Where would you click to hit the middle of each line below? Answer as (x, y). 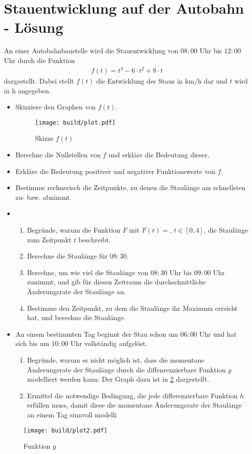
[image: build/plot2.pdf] (65, 430)
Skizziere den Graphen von (55, 107)
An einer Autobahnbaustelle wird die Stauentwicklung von (91, 51)
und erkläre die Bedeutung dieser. (159, 155)
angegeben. (34, 90)
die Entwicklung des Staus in (140, 81)
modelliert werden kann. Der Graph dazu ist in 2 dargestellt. (118, 379)
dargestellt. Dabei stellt (39, 81)
